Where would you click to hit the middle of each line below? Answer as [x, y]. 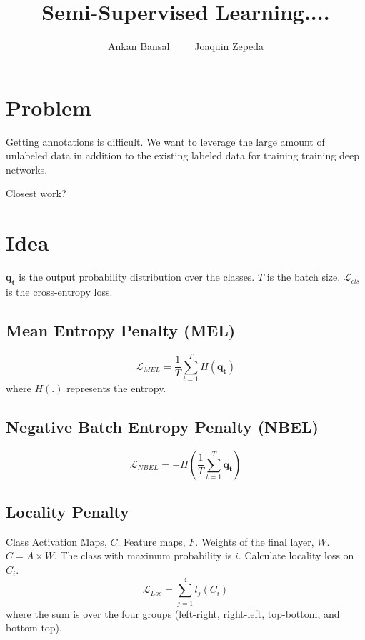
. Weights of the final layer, [255, 541]
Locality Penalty [67, 512]
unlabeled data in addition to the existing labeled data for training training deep [182, 155]
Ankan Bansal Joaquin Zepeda [186, 46]
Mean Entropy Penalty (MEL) [121, 330]
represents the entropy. [116, 387]
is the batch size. [304, 277]
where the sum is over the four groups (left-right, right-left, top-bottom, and [173, 613]
